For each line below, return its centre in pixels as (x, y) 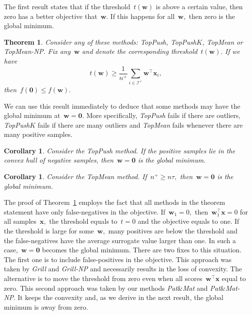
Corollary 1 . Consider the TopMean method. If (75, 176)
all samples (20, 221)
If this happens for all (142, 16)
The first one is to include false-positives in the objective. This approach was (118, 259)
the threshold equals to (83, 221)
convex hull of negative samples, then (59, 160)
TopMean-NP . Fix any (37, 51)
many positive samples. (38, 134)
